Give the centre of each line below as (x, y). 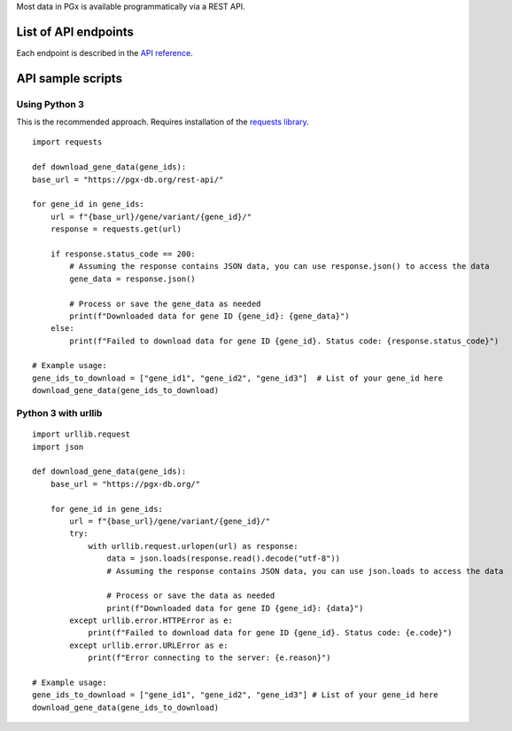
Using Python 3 (50, 104)
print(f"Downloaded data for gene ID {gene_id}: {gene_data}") (209, 316)
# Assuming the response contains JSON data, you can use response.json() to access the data (280, 267)
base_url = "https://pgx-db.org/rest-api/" (128, 179)
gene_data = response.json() (133, 279)
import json (58, 447)
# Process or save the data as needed (191, 596)
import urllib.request (81, 434)
